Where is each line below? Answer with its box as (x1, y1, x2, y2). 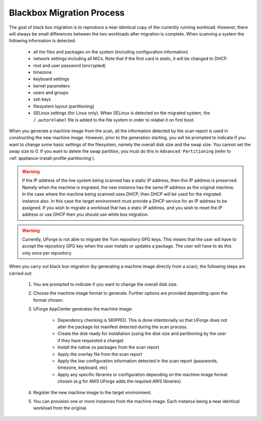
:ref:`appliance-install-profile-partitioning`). (9, 155, 96, 161)
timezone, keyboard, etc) (57, 365, 108, 370)
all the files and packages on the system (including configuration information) (33, 49, 189, 54)
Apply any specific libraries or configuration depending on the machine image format (57, 371, 228, 377)
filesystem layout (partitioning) (33, 103, 95, 109)
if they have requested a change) (57, 337, 124, 343)
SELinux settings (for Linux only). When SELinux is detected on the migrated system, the (33, 110, 211, 116)
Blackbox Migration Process (9, 7, 125, 18)
